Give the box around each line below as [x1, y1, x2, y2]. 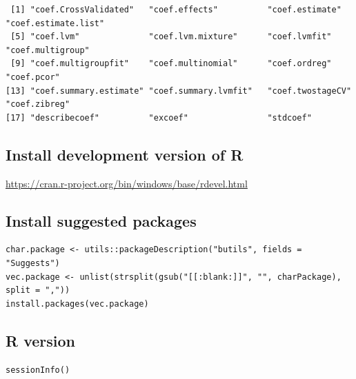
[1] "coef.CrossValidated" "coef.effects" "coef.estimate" [10, 5, 342, 14]
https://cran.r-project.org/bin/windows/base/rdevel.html [6, 176, 248, 190]
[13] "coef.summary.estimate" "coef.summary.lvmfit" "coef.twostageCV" [6, 85, 352, 96]
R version [6, 329, 75, 351]
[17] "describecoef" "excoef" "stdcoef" [6, 112, 312, 123]
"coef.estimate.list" [6, 18, 105, 28]
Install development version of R [6, 143, 244, 165]
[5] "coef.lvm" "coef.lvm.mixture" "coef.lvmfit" [10, 32, 332, 42]
